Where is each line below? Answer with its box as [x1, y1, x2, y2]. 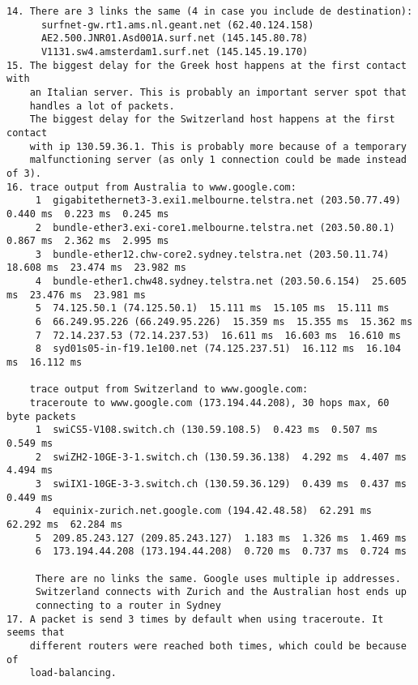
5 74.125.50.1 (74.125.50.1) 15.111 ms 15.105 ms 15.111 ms [35, 302, 390, 315]
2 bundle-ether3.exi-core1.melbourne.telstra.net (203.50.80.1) [35, 221, 395, 233]
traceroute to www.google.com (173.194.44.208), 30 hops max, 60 [29, 397, 390, 409]
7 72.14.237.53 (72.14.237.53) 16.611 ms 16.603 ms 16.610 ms [35, 329, 401, 341]
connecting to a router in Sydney [35, 599, 221, 611]
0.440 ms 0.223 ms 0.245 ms [6, 208, 169, 220]
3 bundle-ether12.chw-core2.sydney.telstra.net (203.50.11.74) [35, 248, 390, 260]
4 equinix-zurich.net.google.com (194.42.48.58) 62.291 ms [35, 505, 373, 517]
